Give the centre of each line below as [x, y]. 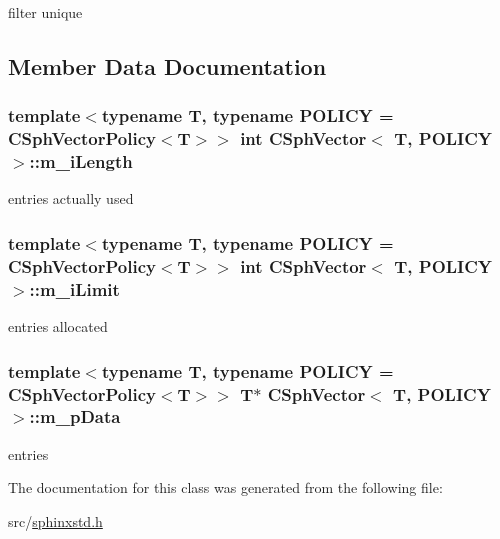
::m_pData [75, 416]
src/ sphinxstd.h [55, 520]
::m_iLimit [74, 288]
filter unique [45, 12]
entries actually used [71, 198]
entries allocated [58, 326]
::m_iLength [81, 161]
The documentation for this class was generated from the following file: [225, 487]
